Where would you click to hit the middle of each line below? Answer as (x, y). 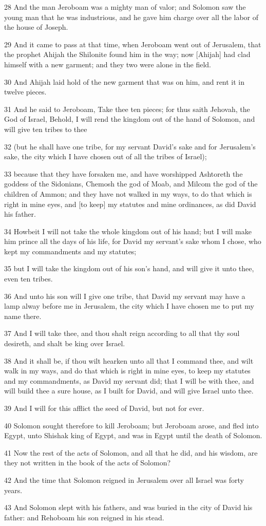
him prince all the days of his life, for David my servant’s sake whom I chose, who (133, 241)
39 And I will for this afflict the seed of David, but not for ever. (104, 408)
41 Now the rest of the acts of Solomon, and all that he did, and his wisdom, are (131, 452)
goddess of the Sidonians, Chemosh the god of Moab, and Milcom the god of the (131, 184)
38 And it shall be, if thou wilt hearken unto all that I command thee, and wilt (129, 360)
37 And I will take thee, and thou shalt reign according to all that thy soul (122, 333)
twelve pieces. (25, 92)
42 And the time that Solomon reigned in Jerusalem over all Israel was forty (124, 480)
